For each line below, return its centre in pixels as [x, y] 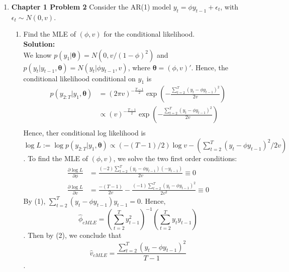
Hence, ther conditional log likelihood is [84, 133]
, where [139, 67]
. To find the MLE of [56, 158]
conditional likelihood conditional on [79, 78]
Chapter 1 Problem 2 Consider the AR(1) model [91, 7]
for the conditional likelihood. [149, 34]
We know [37, 54]
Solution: [39, 43]
